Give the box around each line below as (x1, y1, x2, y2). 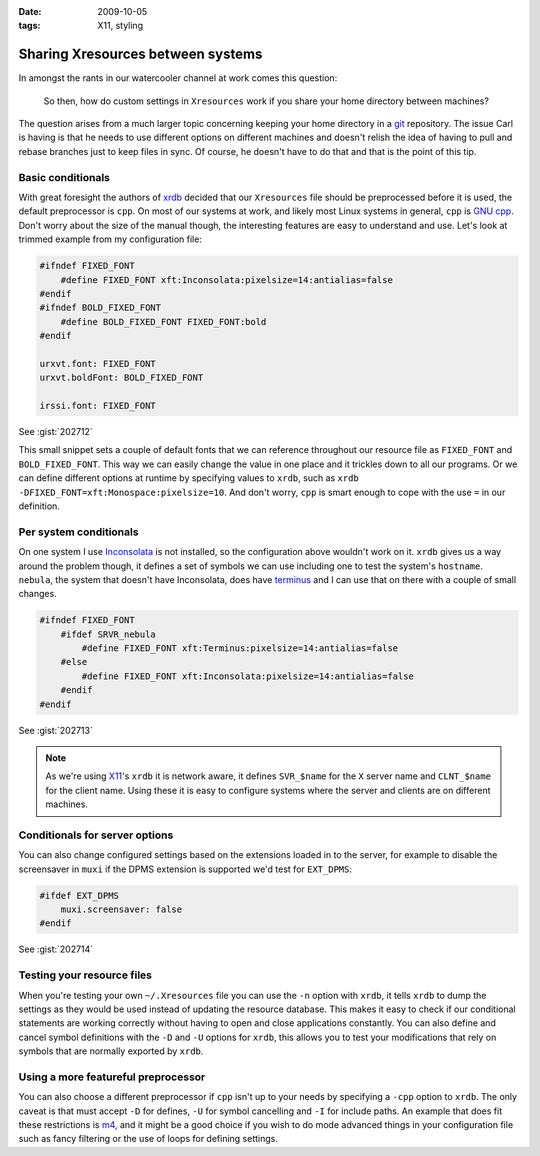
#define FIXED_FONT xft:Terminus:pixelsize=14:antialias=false (81, 643, 399, 654)
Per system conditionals (18, 525, 139, 539)
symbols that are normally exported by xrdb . (18, 1045, 204, 1057)
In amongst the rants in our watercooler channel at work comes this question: (18, 72, 338, 84)
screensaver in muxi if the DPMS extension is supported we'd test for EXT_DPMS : (18, 863, 352, 875)
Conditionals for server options (18, 828, 174, 842)
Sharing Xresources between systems (18, 46, 263, 63)
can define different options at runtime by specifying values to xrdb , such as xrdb (18, 472, 359, 484)
